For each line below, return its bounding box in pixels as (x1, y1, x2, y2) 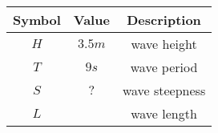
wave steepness (122, 81, 206, 99)
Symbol (13, 10, 61, 29)
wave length (131, 104, 197, 123)
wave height (131, 34, 197, 53)
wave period (130, 58, 198, 76)
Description (127, 10, 201, 29)
